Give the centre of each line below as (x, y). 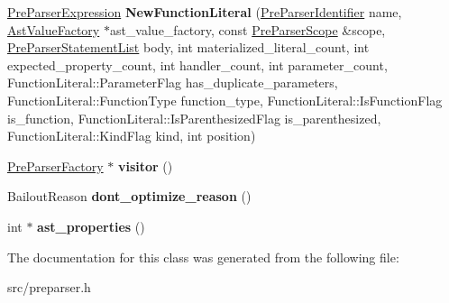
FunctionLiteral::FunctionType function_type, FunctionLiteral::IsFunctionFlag (225, 100)
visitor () (145, 165)
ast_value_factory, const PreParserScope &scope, (247, 29)
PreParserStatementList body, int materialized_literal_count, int (188, 47)
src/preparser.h (49, 287)
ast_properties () (91, 226)
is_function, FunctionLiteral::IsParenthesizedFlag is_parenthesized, (194, 118)
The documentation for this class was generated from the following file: (203, 257)
